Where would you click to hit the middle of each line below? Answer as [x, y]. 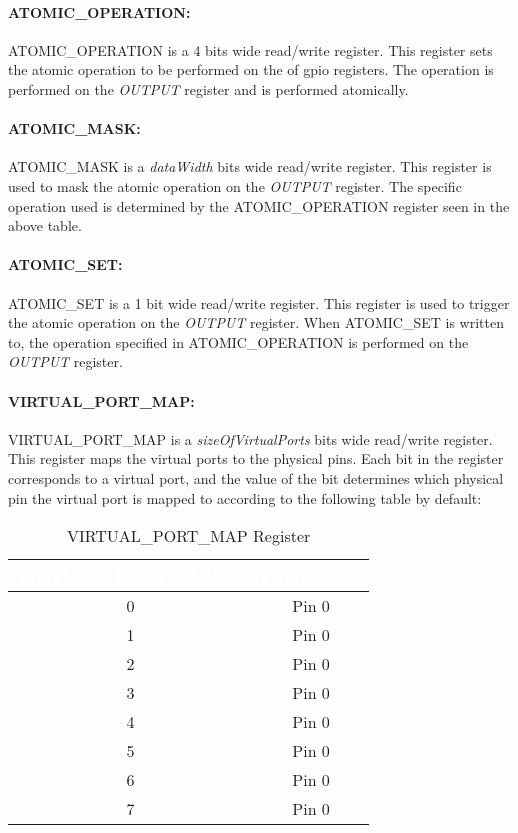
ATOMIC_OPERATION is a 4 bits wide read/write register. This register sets [250, 49]
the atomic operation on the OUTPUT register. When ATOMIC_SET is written [256, 322]
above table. [45, 225]
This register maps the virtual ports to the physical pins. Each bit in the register [256, 458]
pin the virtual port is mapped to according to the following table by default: [245, 497]
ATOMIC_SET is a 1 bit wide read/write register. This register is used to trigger [259, 302]
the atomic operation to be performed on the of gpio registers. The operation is [251, 69]
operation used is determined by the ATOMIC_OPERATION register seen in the [259, 205]
